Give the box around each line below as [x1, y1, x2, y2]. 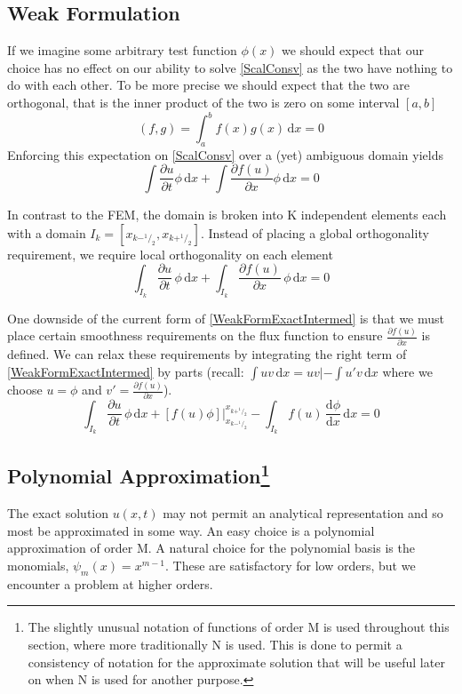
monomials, [7, 556, 69, 575]
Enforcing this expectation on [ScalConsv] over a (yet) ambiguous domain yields [7, 145, 444, 164]
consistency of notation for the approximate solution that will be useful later [28, 652, 445, 671]
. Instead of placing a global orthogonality [201, 223, 429, 242]
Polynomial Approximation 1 [7, 459, 270, 490]
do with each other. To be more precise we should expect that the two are [7, 76, 410, 94]
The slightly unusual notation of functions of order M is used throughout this [28, 618, 450, 636]
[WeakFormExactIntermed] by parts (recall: [7, 362, 244, 380]
